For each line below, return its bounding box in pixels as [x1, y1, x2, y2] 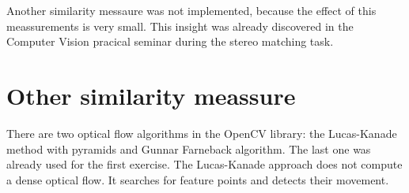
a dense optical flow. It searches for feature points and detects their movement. [6, 171, 389, 187]
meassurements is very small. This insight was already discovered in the [6, 17, 354, 34]
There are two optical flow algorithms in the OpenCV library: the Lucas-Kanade [6, 124, 397, 141]
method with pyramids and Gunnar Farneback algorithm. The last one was [6, 140, 371, 157]
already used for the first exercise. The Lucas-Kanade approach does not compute [6, 156, 403, 173]
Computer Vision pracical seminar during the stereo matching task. [6, 33, 334, 50]
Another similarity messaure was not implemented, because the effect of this [6, 2, 377, 18]
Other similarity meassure [6, 79, 296, 111]
